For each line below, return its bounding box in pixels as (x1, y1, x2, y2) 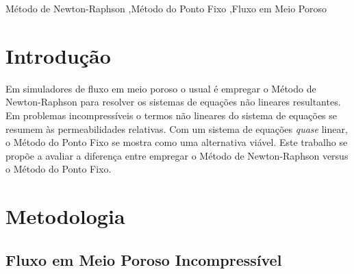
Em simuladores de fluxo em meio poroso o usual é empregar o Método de (5, 81, 316, 95)
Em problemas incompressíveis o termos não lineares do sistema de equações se (5, 108, 338, 122)
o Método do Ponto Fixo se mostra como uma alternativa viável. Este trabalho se (5, 135, 348, 149)
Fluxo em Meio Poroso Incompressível (5, 249, 282, 270)
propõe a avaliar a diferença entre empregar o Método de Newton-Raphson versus (5, 148, 349, 162)
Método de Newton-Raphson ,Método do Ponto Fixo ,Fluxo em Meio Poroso (5, 1, 327, 15)
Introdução (5, 41, 111, 69)
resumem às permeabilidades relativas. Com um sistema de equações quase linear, (5, 121, 348, 136)
